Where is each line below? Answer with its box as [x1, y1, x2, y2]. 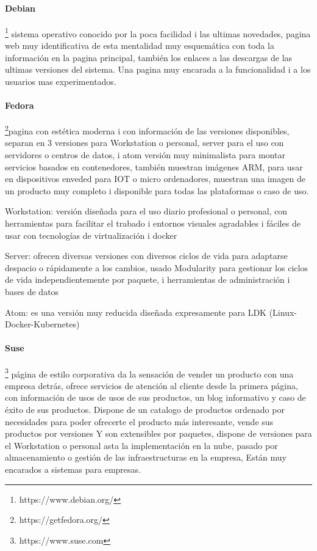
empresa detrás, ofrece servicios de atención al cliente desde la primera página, [5, 379, 298, 392]
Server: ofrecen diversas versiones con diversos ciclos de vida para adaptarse [5, 249, 288, 262]
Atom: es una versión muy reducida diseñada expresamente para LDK [5, 305, 267, 318]
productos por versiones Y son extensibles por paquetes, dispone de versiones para [5, 427, 312, 440]
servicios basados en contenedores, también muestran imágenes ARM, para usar [5, 160, 303, 173]
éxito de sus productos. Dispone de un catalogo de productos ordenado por [5, 403, 285, 416]
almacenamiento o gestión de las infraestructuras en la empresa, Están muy [5, 451, 287, 464]
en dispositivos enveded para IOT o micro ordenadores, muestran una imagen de [5, 172, 305, 185]
